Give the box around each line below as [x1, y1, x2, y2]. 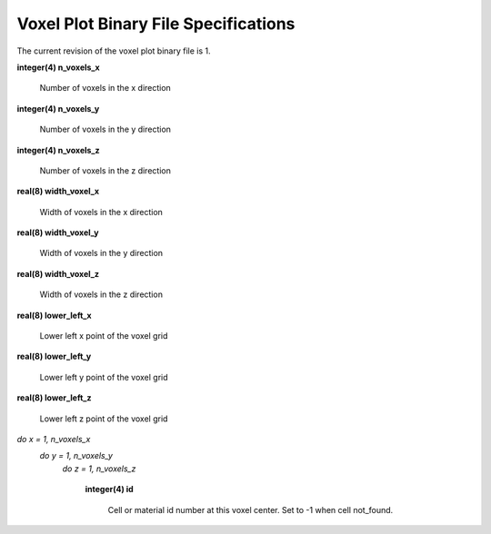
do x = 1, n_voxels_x [16, 433, 91, 444]
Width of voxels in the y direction [39, 248, 164, 259]
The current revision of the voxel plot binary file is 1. [16, 45, 211, 56]
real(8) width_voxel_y [16, 227, 99, 238]
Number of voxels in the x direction [39, 83, 172, 94]
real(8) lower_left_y [16, 351, 92, 362]
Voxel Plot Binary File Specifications [16, 14, 296, 34]
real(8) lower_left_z [16, 392, 92, 403]
